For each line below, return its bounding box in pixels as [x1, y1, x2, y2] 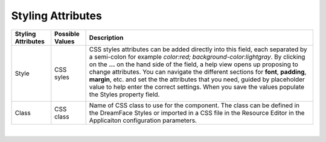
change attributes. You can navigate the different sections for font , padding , [89, 67, 307, 76]
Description [89, 33, 124, 42]
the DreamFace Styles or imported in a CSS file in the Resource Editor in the [89, 108, 305, 117]
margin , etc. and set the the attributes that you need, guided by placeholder [89, 75, 305, 84]
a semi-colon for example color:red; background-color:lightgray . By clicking [89, 52, 305, 61]
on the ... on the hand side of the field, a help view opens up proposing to [89, 60, 298, 69]
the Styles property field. [89, 90, 160, 99]
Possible [54, 29, 80, 38]
